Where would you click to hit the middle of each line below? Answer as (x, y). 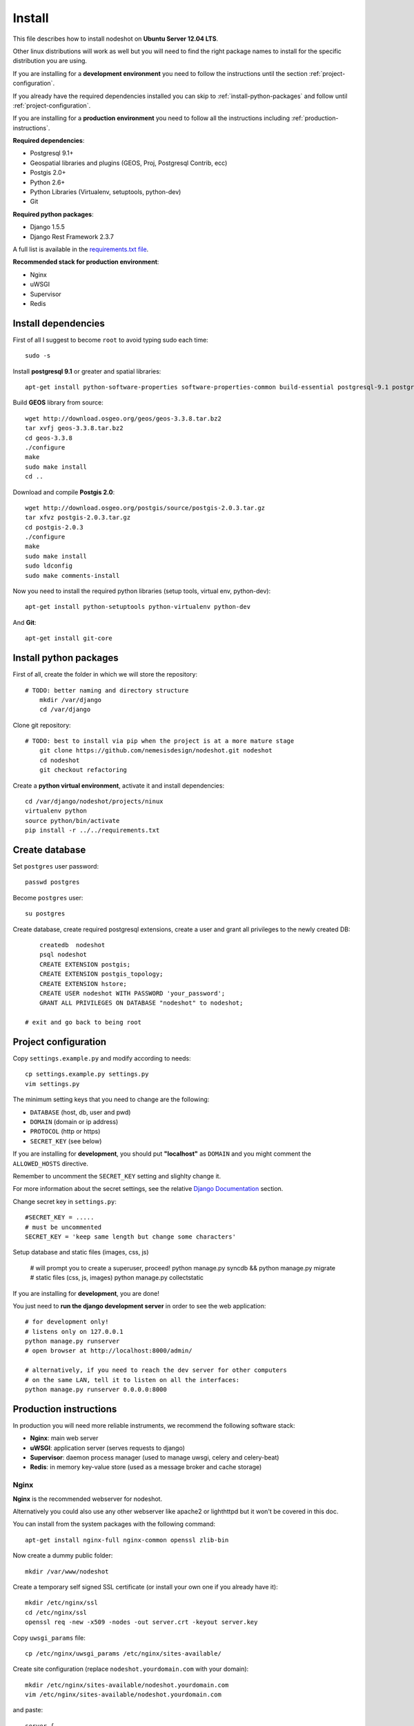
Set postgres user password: (56, 866)
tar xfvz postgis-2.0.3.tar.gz (78, 517)
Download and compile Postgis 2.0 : (64, 492)
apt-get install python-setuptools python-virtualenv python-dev (138, 607)
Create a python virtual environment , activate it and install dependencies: (118, 785)
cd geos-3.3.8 (49, 438)
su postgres (45, 914)
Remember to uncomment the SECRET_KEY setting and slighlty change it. (117, 1176)
